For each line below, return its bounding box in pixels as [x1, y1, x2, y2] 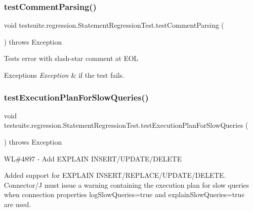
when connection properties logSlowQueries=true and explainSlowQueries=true [4, 189, 245, 200]
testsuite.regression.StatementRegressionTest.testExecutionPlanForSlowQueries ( [4, 120, 249, 130]
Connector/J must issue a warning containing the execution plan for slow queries [4, 179, 249, 190]
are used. [4, 199, 31, 209]
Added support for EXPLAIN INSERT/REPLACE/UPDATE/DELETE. [4, 170, 226, 180]
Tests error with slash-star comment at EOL [4, 53, 138, 63]
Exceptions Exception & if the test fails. [4, 70, 125, 80]
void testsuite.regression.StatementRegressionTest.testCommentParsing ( [4, 20, 224, 30]
